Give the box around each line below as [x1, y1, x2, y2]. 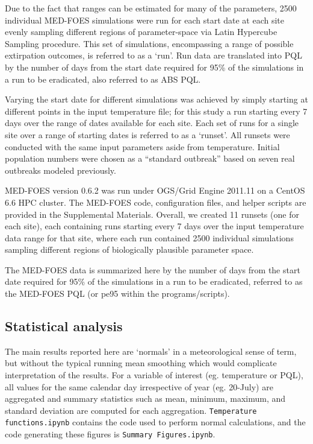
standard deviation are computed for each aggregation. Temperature [5, 404, 257, 416]
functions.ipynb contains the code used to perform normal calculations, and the [5, 416, 306, 428]
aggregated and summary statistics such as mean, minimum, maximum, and [5, 392, 286, 405]
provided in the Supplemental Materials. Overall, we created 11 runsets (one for [5, 208, 299, 220]
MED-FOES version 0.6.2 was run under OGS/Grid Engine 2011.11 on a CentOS [5, 184, 305, 197]
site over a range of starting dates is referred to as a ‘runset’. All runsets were [5, 128, 290, 141]
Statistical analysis [5, 317, 123, 335]
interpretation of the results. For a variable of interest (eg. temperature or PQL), [5, 369, 303, 381]
